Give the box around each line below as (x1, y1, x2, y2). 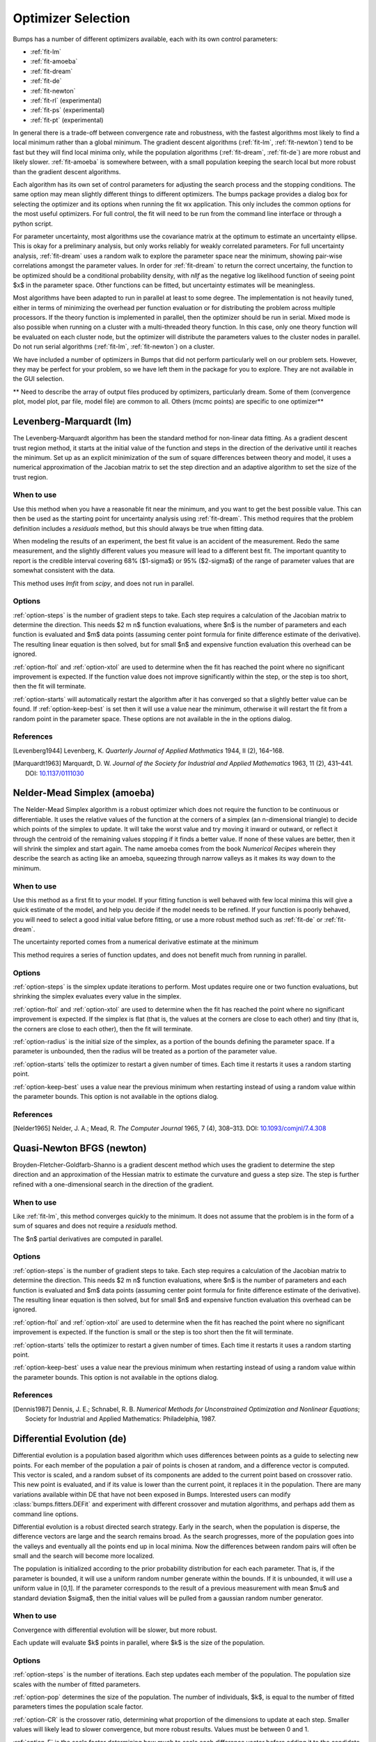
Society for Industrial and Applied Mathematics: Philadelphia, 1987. (25, 1415, 216, 1423)
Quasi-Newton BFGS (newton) (13, 1142, 147, 1154)
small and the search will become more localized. (13, 1552, 155, 1560)
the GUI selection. (13, 375, 65, 383)
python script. (13, 219, 54, 228)
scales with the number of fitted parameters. (13, 1680, 141, 1688)
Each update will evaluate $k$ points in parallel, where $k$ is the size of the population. (13, 1638, 265, 1647)
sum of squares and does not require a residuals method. (13, 1221, 178, 1230)
